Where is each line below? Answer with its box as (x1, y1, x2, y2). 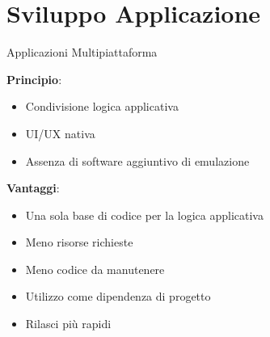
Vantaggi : (6, 179, 60, 196)
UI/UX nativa (25, 124, 95, 141)
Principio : (6, 70, 62, 87)
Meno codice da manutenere (25, 260, 165, 277)
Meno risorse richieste (25, 234, 133, 251)
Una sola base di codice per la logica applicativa (25, 206, 264, 223)
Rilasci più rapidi (25, 315, 112, 332)
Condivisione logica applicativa (25, 98, 179, 115)
